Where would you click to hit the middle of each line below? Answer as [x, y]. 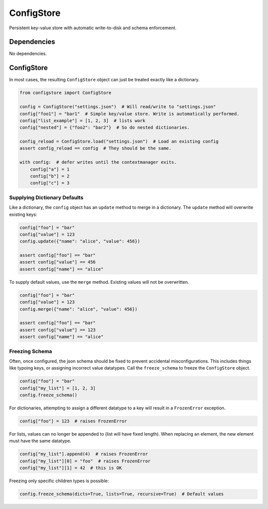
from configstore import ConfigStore [66, 93]
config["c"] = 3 [50, 183]
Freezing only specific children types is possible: [59, 481]
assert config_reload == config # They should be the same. [96, 148]
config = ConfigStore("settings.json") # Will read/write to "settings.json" [118, 107]
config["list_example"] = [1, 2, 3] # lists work [83, 121]
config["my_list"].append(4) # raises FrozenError [84, 454]
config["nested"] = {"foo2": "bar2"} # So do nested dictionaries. [105, 127]
